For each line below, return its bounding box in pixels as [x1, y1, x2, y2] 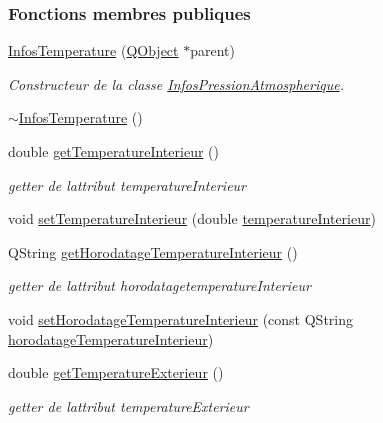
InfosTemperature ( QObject [8, 40, 179, 61]
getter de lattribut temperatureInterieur [8, 174, 246, 195]
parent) [190, 40, 235, 61]
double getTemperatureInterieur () [8, 141, 219, 161]
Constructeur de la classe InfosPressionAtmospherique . [8, 73, 344, 94]
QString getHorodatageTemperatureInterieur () [8, 241, 298, 262]
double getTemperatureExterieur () [8, 362, 224, 383]
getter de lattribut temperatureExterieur [8, 395, 249, 416]
